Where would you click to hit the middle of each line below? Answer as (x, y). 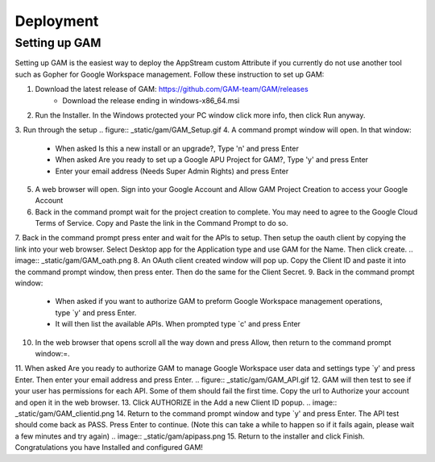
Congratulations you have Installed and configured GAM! (109, 447)
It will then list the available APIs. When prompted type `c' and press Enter (178, 324)
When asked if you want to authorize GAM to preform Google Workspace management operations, (219, 302)
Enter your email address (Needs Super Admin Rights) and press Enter (172, 171)
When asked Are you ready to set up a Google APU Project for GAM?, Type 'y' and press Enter (212, 160)
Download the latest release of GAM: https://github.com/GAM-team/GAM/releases (172, 89)
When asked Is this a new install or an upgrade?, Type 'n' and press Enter (177, 148)
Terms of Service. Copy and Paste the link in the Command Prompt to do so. (162, 223)
